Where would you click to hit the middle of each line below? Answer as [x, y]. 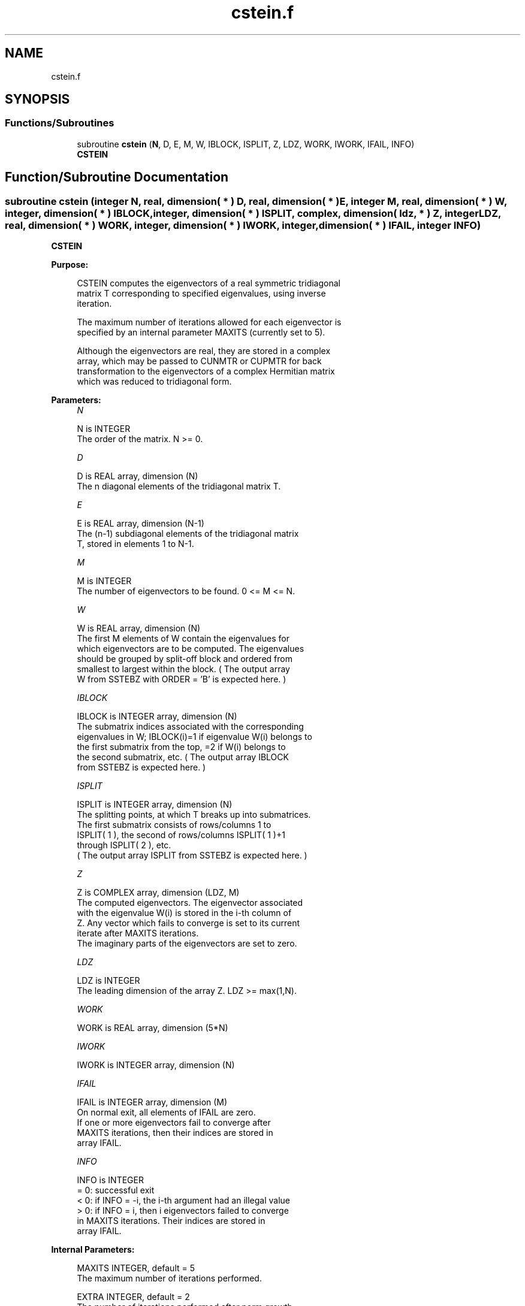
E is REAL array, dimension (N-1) [141, 524]
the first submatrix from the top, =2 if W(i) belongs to [181, 747]
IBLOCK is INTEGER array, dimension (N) [157, 717]
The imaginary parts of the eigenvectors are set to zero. [187, 944]
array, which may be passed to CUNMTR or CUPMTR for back [199, 361]
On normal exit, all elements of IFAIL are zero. [166, 1112]
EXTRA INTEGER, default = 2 [133, 1297]
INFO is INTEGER [110, 1180]
